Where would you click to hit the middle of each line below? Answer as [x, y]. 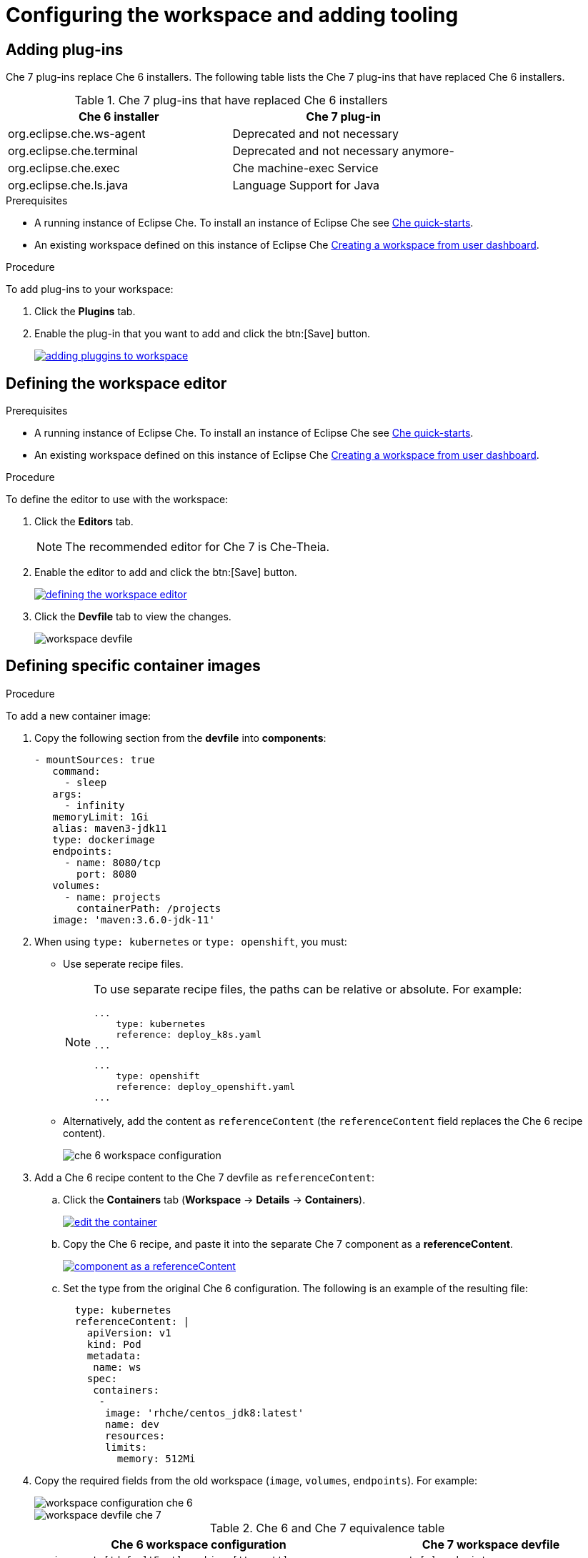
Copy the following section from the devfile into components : [180, 738]
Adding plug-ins [65, 49]
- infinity [95, 805]
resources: [135, 1435]
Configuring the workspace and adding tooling [232, 15]
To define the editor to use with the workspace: [117, 500]
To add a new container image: [79, 715]
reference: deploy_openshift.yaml [205, 1086]
